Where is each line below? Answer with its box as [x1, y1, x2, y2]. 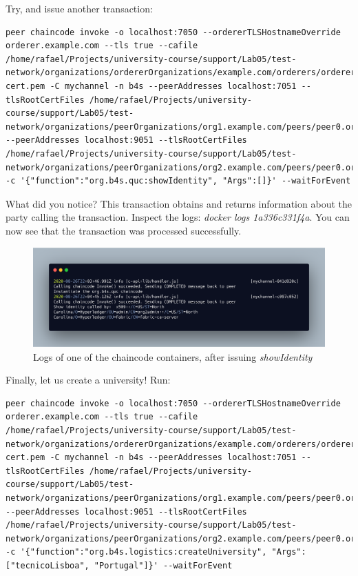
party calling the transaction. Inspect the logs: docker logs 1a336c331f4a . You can [6, 210, 350, 224]
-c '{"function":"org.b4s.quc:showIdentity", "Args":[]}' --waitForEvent [6, 176, 351, 186]
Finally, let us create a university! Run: [6, 373, 171, 387]
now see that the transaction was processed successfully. [6, 223, 242, 237]
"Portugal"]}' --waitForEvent [94, 560, 233, 570]
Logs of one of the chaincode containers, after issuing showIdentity [33, 349, 313, 364]
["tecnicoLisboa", [6, 560, 89, 570]
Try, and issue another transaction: [6, 1, 153, 15]
